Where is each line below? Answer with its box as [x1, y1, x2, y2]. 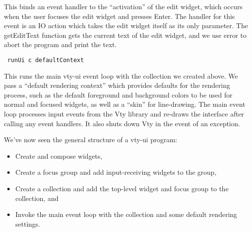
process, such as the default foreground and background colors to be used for [4, 89, 233, 99]
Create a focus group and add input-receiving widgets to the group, [15, 167, 217, 177]
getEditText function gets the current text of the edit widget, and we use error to [4, 30, 247, 40]
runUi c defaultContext [7, 56, 84, 64]
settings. [15, 218, 40, 229]
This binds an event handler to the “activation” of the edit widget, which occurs [4, 1, 243, 11]
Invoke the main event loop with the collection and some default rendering [15, 209, 237, 219]
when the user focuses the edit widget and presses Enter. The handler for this [4, 11, 235, 21]
